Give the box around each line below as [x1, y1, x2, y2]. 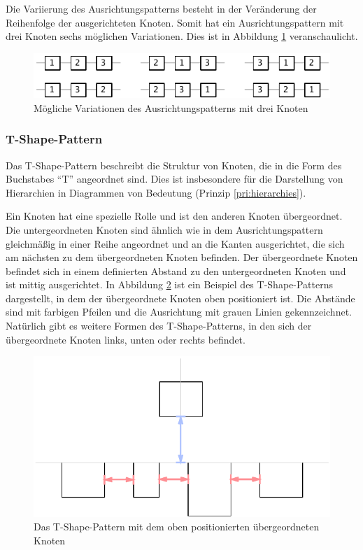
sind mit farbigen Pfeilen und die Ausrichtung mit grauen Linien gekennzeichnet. [6, 304, 352, 319]
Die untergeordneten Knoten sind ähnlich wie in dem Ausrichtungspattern [6, 222, 323, 237]
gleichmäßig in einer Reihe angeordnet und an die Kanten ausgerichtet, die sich [6, 236, 345, 251]
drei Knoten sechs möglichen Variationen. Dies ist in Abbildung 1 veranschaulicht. [6, 29, 358, 43]
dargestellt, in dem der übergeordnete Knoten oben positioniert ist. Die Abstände [6, 290, 355, 305]
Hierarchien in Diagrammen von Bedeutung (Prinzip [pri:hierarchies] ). [6, 185, 306, 199]
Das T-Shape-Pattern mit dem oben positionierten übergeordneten [34, 519, 320, 534]
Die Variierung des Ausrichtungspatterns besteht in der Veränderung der [6, 1, 317, 15]
